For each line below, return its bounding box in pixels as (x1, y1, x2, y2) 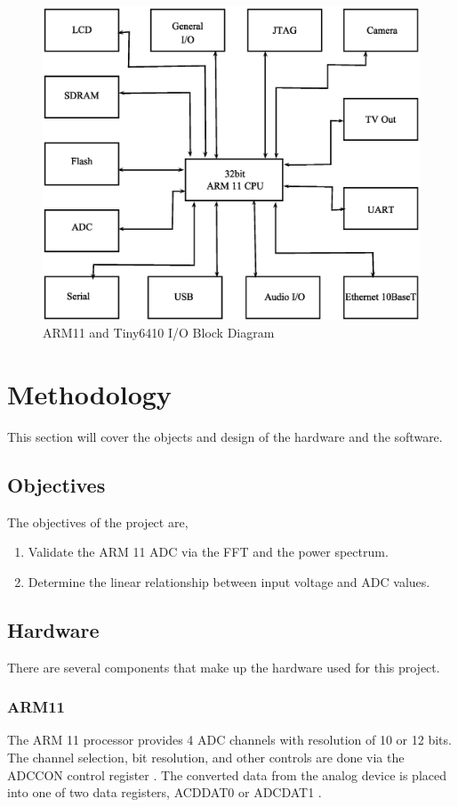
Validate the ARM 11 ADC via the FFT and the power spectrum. (28, 542, 389, 561)
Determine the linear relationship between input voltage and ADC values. (28, 572, 430, 591)
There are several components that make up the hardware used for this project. (7, 657, 440, 676)
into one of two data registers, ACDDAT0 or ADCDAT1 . (7, 783, 322, 802)
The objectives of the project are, (7, 512, 189, 531)
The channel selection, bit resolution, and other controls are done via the (7, 748, 405, 767)
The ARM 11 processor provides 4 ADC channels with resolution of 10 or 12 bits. (7, 730, 452, 749)
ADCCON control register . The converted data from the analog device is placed (7, 765, 447, 784)
